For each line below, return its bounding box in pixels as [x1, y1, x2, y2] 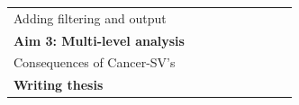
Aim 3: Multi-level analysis [14, 31, 185, 49]
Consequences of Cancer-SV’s [14, 53, 176, 72]
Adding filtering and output [14, 8, 167, 27]
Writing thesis [14, 75, 104, 94]
